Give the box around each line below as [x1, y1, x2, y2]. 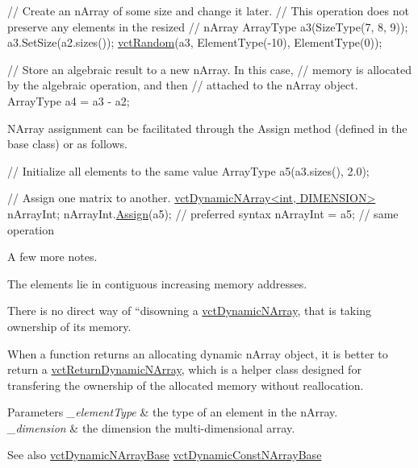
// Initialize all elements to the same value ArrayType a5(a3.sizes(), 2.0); [7, 162, 370, 179]
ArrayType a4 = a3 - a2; [7, 92, 130, 109]
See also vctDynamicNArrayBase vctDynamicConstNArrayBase [7, 446, 322, 463]
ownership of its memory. [7, 317, 132, 334]
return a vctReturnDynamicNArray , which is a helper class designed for [7, 361, 362, 378]
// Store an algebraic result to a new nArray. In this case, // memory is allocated [7, 60, 412, 77]
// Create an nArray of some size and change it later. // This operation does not [7, 2, 409, 19]
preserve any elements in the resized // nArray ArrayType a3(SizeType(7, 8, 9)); [7, 18, 408, 35]
